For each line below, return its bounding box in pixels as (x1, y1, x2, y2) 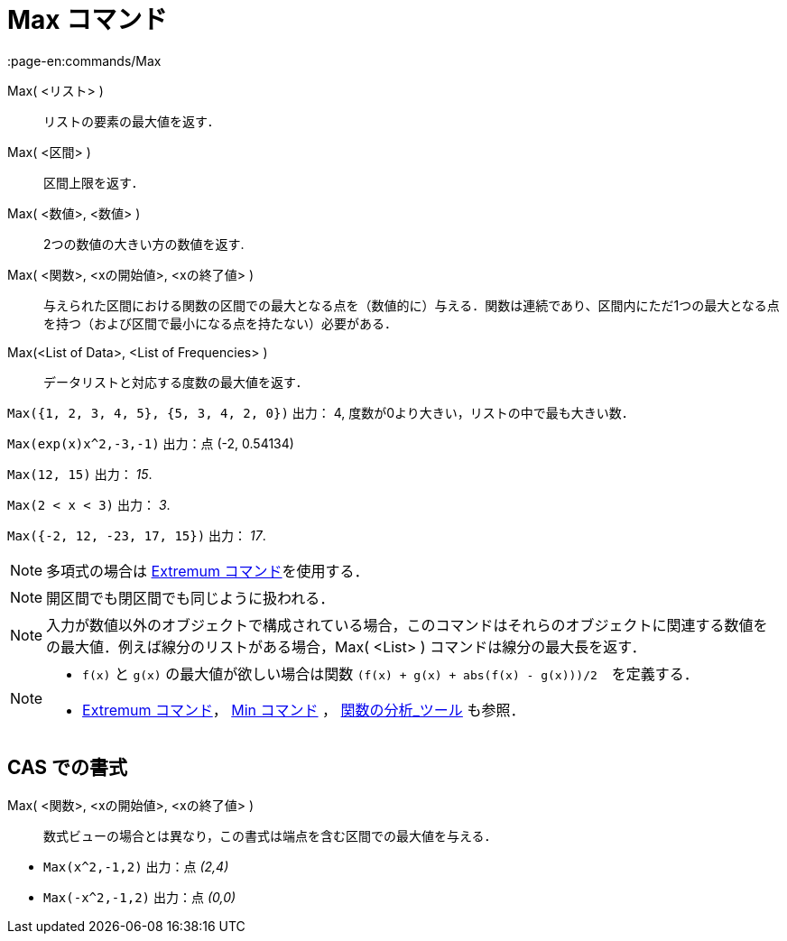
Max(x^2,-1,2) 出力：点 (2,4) (43, 858, 229, 874)
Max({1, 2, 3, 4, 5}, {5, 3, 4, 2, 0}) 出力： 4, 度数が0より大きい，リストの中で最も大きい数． (7, 404, 634, 420)
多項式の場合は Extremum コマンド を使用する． (46, 561, 369, 580)
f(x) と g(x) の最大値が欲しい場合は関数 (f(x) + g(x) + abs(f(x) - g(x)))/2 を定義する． (82, 664, 699, 683)
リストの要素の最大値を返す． (43, 113, 220, 129)
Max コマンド (7, 5, 168, 35)
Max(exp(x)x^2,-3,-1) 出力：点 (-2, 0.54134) (7, 435, 294, 451)
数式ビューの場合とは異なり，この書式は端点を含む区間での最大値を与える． (43, 827, 497, 844)
